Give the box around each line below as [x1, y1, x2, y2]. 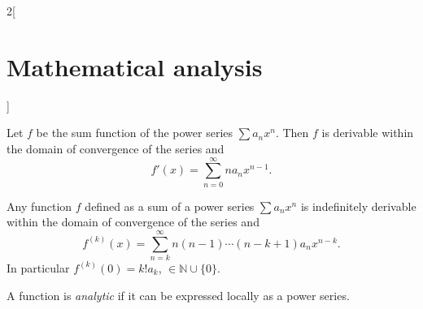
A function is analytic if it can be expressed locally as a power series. [7, 286, 350, 303]
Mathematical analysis [7, 49, 263, 83]
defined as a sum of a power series [85, 197, 255, 214]
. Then [275, 124, 309, 141]
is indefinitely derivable [300, 197, 416, 214]
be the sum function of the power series [36, 124, 233, 141]
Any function [7, 197, 72, 214]
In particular [7, 259, 70, 276]
